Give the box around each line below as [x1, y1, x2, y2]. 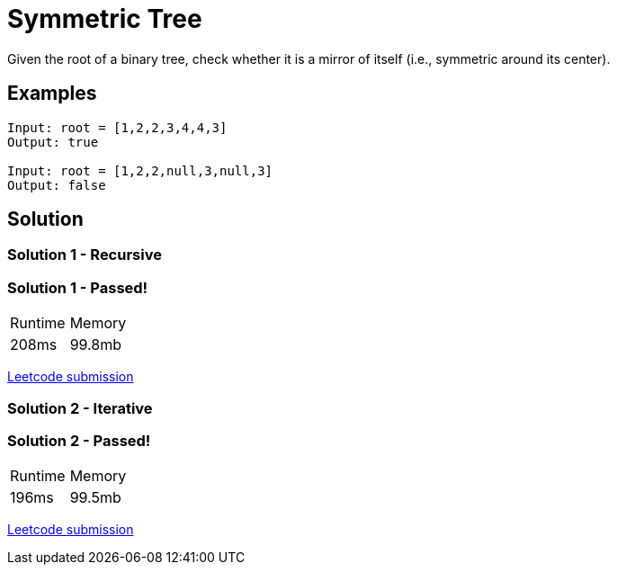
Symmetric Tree [7, 4, 202, 34]
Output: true [7, 134, 99, 149]
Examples [7, 82, 97, 105]
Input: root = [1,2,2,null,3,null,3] [7, 163, 273, 178]
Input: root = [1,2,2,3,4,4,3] [7, 120, 228, 135]
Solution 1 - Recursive [7, 246, 162, 264]
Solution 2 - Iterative [7, 398, 153, 417]
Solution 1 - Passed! [7, 278, 148, 297]
